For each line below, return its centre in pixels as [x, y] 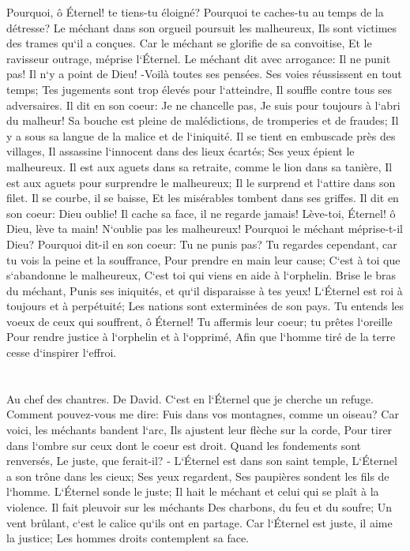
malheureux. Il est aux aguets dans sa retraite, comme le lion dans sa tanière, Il [199, 166]
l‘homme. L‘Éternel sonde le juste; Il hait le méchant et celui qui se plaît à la [193, 491]
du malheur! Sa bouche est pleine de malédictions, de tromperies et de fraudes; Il [203, 120]
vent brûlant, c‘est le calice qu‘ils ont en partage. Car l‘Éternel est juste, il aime [199, 522]
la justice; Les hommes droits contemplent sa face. [128, 538]
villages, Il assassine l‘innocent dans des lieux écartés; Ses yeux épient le [181, 151]
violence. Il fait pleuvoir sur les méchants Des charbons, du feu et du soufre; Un [199, 507]
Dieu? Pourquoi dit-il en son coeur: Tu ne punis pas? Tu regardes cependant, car [202, 244]
